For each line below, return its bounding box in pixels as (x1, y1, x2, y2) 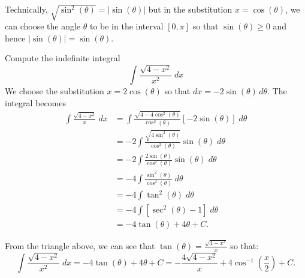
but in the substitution (148, 3, 232, 15)
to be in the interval (89, 20, 164, 32)
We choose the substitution (5, 85, 104, 97)
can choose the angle (5, 20, 81, 32)
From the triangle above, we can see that (5, 239, 155, 252)
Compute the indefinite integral (5, 52, 120, 64)
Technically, (5, 3, 48, 15)
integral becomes (5, 96, 66, 109)
